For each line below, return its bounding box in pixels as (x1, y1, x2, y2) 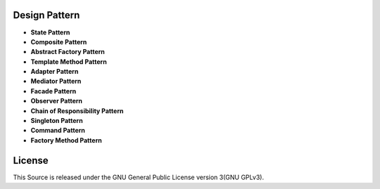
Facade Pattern (30, 86, 77, 95)
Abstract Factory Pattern (30, 48, 105, 56)
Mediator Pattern (30, 77, 82, 86)
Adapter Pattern (30, 67, 79, 76)
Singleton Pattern (30, 117, 84, 125)
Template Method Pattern (30, 57, 107, 66)
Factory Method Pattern (30, 136, 102, 144)
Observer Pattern (30, 97, 83, 105)
